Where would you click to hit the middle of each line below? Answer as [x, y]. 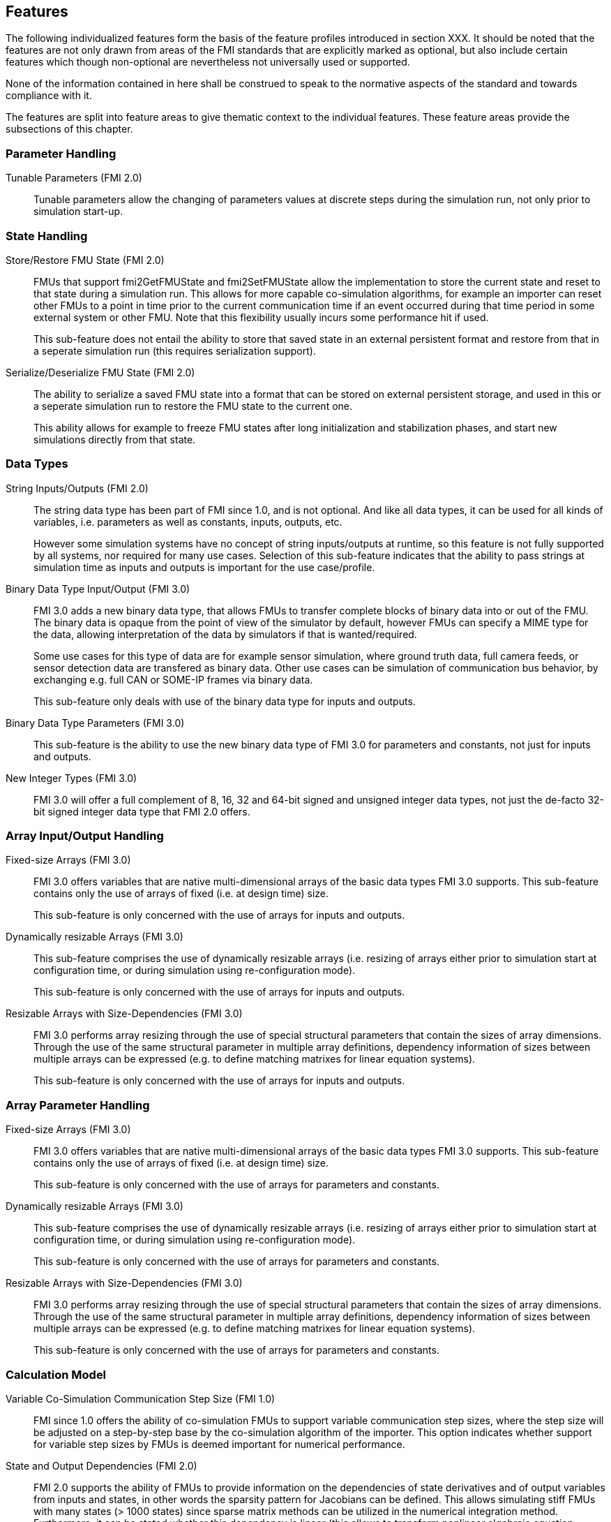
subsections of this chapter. [69, 129]
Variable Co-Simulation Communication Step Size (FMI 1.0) [141, 1398]
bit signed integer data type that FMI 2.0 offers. [142, 811]
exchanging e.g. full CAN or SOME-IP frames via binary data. [173, 679]
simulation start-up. [78, 212]
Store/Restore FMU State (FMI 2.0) [85, 260]
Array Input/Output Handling [85, 836]
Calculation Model [56, 1374]
